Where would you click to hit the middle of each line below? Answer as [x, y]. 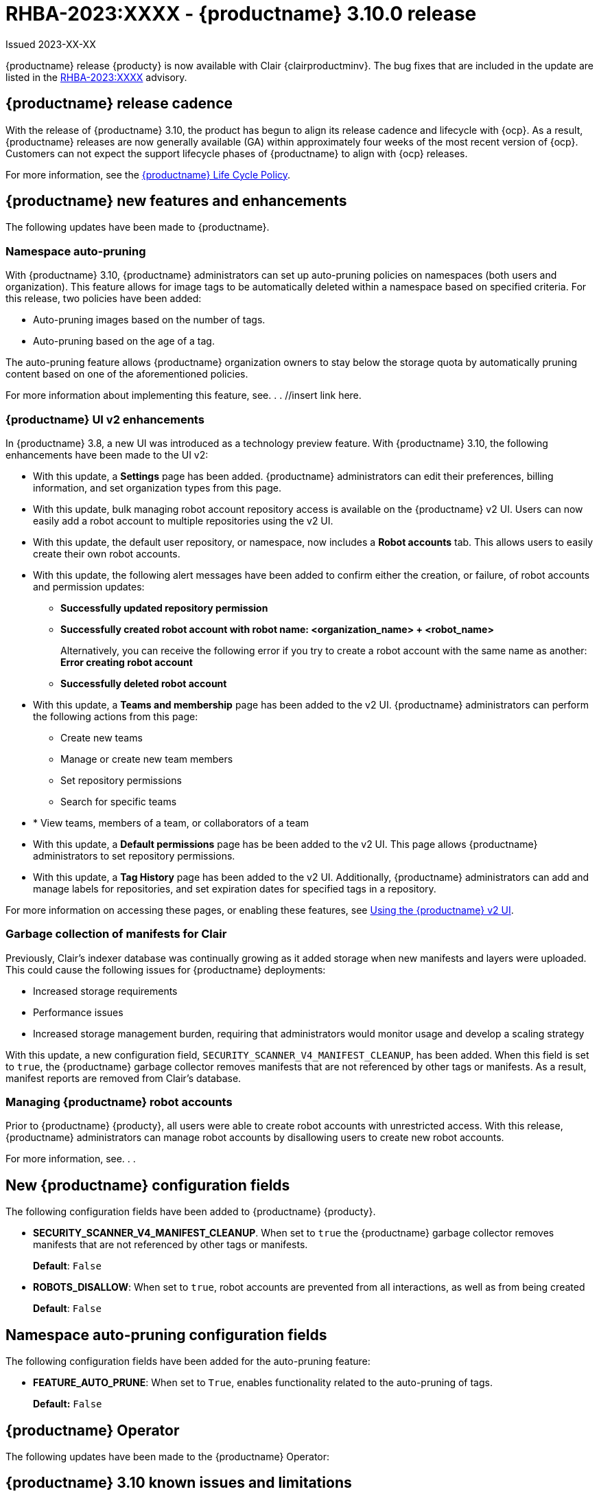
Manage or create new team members [147, 759]
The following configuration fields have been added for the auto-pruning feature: [188, 1361]
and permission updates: [89, 586]
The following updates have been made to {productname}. [138, 227]
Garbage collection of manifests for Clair [116, 934]
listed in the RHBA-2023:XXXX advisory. [96, 77]
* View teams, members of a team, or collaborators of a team [171, 822]
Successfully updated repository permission [164, 608]
